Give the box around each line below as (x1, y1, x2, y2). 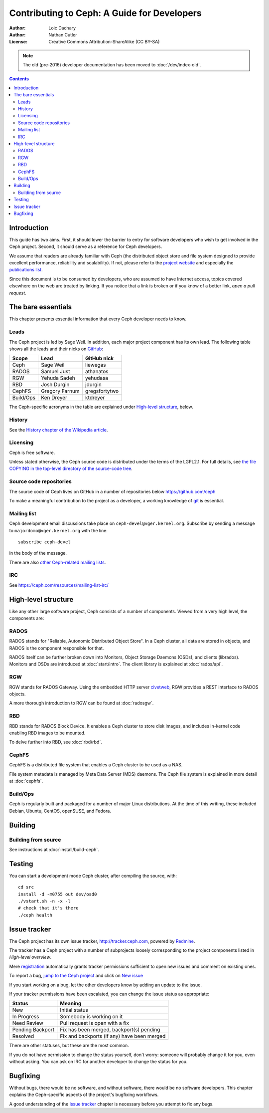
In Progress (12, 1013, 39, 1020)
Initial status (60, 1007, 88, 1014)
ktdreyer (85, 394, 105, 401)
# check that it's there (18, 905, 79, 911)
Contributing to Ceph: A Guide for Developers (9, 7, 202, 18)
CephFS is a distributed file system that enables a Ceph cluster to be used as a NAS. (9, 762, 183, 768)
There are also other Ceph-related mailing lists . (9, 559, 106, 565)
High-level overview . (9, 954, 52, 960)
